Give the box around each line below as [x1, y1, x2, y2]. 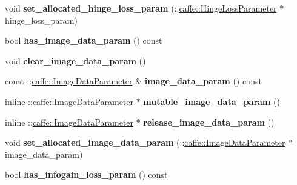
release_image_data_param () [143, 115, 275, 128]
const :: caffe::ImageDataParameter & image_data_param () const [5, 75, 262, 87]
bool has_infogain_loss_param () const [5, 168, 168, 181]
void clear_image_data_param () [5, 54, 146, 67]
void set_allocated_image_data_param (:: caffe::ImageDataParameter [5, 136, 285, 149]
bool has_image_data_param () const [5, 34, 162, 47]
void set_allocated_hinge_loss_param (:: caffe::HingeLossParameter [5, 2, 277, 14]
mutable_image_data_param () [143, 95, 280, 107]
